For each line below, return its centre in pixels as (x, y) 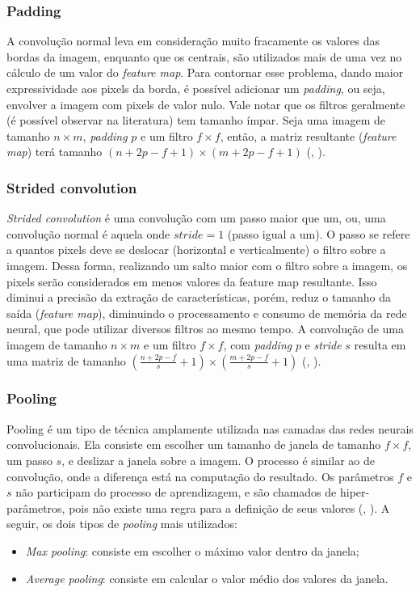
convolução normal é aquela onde (88, 233)
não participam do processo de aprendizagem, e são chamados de (176, 492)
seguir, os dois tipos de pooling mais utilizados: (122, 524)
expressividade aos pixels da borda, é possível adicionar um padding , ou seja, (196, 88)
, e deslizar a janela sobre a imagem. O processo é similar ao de (218, 460)
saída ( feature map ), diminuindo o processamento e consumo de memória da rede (207, 313)
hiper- (355, 492)
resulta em (380, 344)
